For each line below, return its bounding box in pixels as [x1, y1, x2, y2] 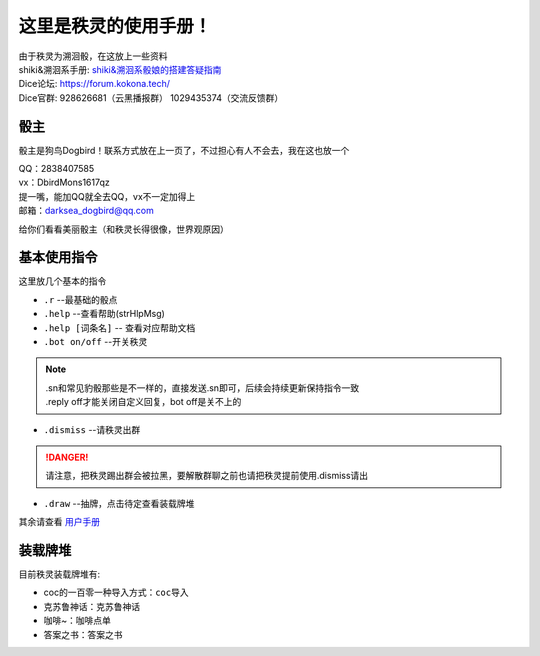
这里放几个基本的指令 [18, 275, 107, 287]
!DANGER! [45, 451, 89, 463]
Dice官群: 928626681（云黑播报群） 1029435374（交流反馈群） [18, 91, 284, 104]
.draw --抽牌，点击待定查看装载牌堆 [43, 497, 195, 509]
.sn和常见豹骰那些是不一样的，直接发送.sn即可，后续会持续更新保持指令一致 [45, 381, 360, 394]
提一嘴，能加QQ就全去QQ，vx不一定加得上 [18, 190, 196, 202]
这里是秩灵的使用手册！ [18, 15, 212, 37]
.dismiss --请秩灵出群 [43, 423, 141, 435]
